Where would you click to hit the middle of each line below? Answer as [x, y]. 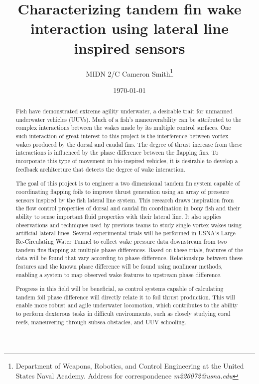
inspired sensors [129, 48]
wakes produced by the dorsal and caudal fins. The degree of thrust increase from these [129, 144]
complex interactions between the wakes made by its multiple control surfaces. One [123, 128]
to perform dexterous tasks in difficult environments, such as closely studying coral [123, 314]
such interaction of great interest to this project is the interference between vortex [122, 136]
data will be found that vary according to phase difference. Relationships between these [129, 258]
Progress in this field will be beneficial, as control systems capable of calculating [120, 289]
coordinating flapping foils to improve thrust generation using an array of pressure [122, 191]
